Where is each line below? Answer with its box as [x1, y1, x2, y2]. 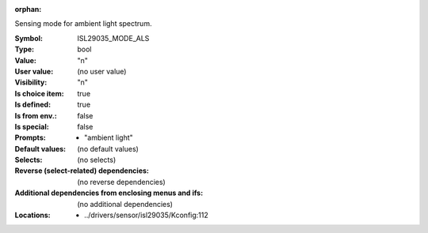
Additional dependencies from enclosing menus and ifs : [14, 188, 204, 197]
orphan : [14, 5, 42, 13]
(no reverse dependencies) [77, 177, 166, 186]
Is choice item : [14, 88, 64, 98]
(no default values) [77, 144, 139, 153]
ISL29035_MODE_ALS [77, 33, 150, 43]
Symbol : [14, 33, 44, 43]
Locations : [14, 210, 51, 220]
